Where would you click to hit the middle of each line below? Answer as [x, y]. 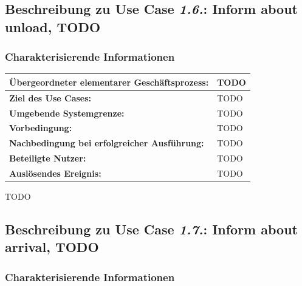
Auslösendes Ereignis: [55, 173]
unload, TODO [53, 26]
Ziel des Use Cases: [50, 97]
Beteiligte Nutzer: [48, 158]
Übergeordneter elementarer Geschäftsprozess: [109, 82]
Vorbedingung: [41, 128]
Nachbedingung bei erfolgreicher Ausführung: [107, 143]
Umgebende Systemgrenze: [67, 113]
